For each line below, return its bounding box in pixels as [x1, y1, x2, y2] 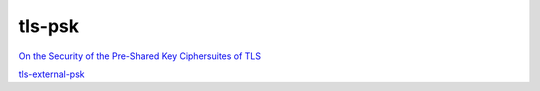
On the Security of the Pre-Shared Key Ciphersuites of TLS [18, 50, 262, 62]
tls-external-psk [18, 68, 85, 80]
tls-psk [18, 15, 80, 37]
